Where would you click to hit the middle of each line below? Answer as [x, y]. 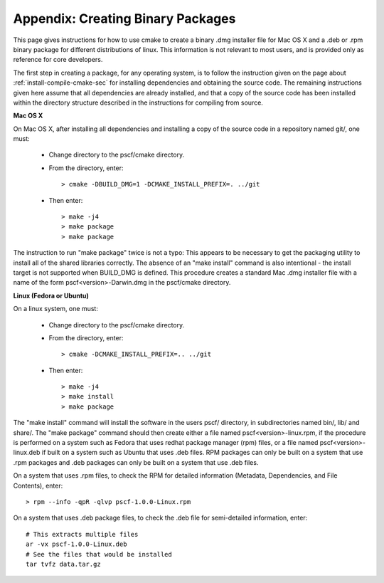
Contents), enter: [38, 485]
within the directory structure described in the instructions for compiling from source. [138, 103]
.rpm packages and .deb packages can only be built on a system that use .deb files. [136, 462]
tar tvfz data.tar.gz [63, 564]
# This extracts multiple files [82, 534]
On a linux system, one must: [56, 309]
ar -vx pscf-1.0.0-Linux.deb [76, 544]
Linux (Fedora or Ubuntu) [51, 295]
